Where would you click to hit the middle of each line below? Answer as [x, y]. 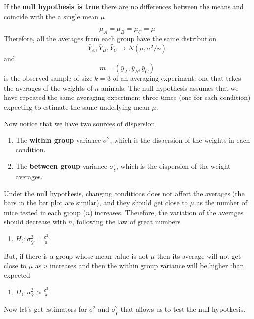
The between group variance [61, 166]
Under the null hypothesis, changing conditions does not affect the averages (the [124, 193]
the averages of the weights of [48, 87]
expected [17, 275]
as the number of [222, 203]
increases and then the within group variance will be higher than [147, 265]
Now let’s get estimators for [46, 309]
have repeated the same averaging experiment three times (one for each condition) [127, 97]
